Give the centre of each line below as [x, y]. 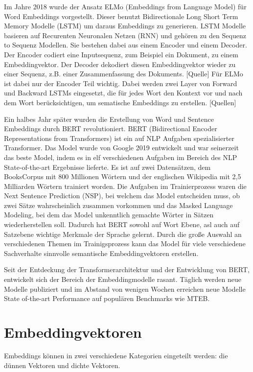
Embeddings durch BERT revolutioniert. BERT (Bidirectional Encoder [111, 128]
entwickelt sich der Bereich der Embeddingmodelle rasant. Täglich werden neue [123, 279]
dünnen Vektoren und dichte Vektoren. [62, 365]
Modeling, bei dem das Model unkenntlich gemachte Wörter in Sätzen [109, 215]
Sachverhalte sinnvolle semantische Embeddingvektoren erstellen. [101, 253]
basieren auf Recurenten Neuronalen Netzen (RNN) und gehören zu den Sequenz [125, 35]
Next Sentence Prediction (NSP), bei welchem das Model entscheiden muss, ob [122, 196]
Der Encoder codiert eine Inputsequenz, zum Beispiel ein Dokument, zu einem [121, 54]
